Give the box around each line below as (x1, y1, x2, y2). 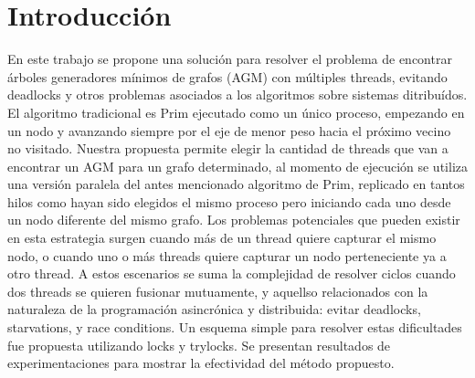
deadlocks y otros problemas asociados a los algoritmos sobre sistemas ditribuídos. (7, 85, 468, 104)
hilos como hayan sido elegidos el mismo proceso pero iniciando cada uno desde (7, 192, 451, 211)
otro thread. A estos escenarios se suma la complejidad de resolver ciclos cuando (7, 264, 456, 283)
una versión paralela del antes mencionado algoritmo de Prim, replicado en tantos (7, 174, 465, 194)
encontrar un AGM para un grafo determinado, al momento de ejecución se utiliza (7, 156, 468, 175)
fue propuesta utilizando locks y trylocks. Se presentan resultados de (7, 335, 391, 354)
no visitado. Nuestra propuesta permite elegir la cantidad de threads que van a (7, 139, 449, 158)
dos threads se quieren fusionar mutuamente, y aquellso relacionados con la (7, 281, 428, 300)
